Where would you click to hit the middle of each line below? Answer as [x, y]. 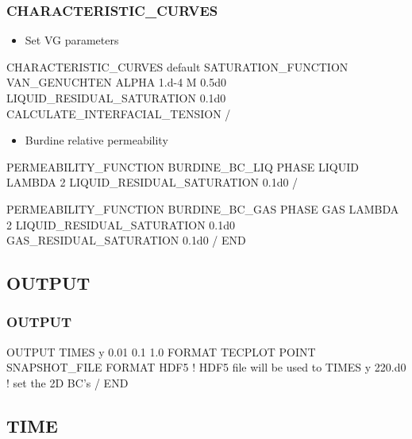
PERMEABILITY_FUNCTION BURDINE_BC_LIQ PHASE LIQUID [183, 166]
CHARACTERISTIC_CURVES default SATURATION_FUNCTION [177, 66]
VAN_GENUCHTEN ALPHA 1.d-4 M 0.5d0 [117, 82]
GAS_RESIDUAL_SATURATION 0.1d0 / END [126, 240]
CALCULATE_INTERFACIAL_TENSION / [119, 113]
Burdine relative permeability [96, 140]
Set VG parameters [72, 40]
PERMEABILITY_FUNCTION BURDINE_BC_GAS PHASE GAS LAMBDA [203, 208]
